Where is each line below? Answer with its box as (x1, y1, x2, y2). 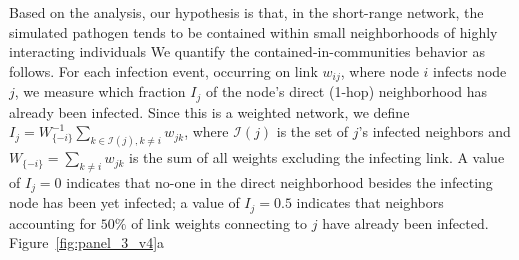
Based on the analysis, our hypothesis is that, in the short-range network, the (9, 2, 484, 22)
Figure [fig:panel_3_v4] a (9, 232, 165, 253)
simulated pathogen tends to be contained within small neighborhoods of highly (9, 21, 498, 42)
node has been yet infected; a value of (9, 192, 240, 213)
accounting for (9, 212, 97, 233)
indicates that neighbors (296, 192, 444, 213)
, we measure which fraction (14, 81, 186, 102)
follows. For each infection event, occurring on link (9, 60, 318, 81)
